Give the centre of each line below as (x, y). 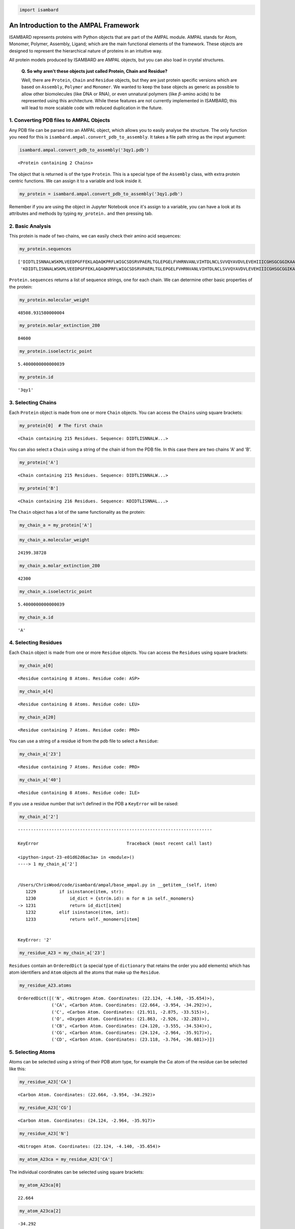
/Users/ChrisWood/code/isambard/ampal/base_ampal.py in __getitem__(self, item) (118, 885)
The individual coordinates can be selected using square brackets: (76, 1172)
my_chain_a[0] (36, 665)
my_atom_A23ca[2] (40, 1211)
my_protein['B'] (39, 488)
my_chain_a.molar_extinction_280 (60, 566)
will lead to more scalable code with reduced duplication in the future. (92, 108)
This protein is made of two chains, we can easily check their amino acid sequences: (95, 236)
